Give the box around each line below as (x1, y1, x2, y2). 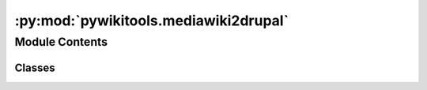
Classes (14, 61, 55, 74)
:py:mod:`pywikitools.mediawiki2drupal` (14, 12, 289, 29)
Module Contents (14, 35, 108, 49)
